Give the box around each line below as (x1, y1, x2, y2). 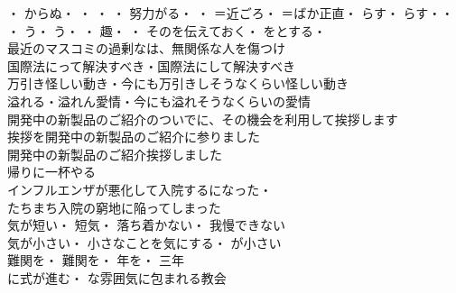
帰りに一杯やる (7, 162, 96, 181)
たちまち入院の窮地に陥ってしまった (7, 197, 221, 216)
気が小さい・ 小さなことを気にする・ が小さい (7, 233, 282, 252)
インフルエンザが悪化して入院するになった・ (7, 179, 273, 198)
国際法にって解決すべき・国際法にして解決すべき (7, 56, 295, 75)
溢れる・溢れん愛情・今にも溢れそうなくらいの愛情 (7, 91, 311, 110)
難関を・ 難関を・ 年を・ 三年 (7, 251, 184, 270)
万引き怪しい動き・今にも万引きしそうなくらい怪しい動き (7, 74, 349, 93)
